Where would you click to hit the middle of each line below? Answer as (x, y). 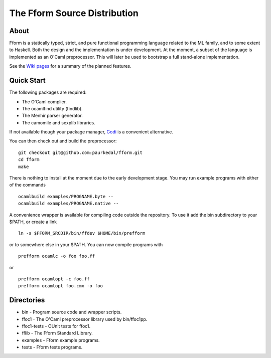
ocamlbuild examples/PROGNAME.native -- (69, 204)
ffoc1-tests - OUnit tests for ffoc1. (56, 326)
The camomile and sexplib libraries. (58, 122)
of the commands (28, 185)
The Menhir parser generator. (52, 116)
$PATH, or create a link (33, 222)
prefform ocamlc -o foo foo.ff (57, 256)
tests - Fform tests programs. (52, 347)
